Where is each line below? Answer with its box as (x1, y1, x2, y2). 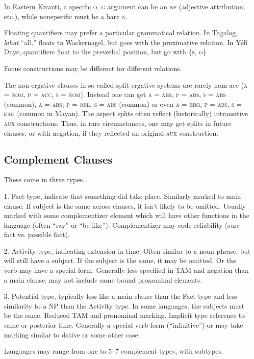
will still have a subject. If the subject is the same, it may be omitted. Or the (4, 255, 236, 265)
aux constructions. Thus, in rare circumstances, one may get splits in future (4, 118, 231, 128)
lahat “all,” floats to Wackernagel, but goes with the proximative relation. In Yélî (4, 37, 248, 47)
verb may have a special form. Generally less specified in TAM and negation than (4, 265, 249, 275)
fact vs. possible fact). (4, 229, 70, 239)
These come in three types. (4, 174, 85, 185)
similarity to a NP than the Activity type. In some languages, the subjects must (4, 300, 245, 311)
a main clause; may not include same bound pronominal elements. (4, 274, 202, 285)
